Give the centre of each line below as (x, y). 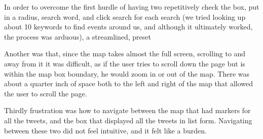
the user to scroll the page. (46, 93)
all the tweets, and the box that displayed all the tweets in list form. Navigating (128, 120)
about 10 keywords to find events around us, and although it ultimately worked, (128, 27)
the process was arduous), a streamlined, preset (78, 36)
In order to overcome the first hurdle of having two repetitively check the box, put (132, 7)
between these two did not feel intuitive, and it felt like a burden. (105, 130)
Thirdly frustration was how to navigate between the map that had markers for (127, 110)
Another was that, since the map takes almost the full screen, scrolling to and (125, 54)
